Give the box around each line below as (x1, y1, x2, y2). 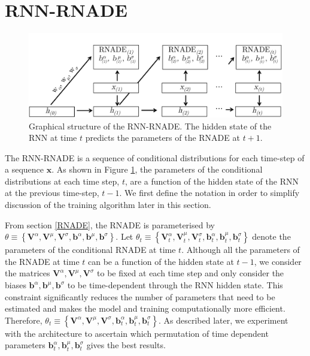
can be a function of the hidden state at (88, 255, 234, 267)
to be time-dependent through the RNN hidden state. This (67, 279, 283, 291)
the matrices (5, 267, 50, 279)
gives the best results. (86, 339, 166, 351)
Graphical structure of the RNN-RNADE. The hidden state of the (29, 119, 272, 132)
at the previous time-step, (5, 186, 99, 199)
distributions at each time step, (5, 174, 120, 187)
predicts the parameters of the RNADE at (85, 131, 240, 144)
